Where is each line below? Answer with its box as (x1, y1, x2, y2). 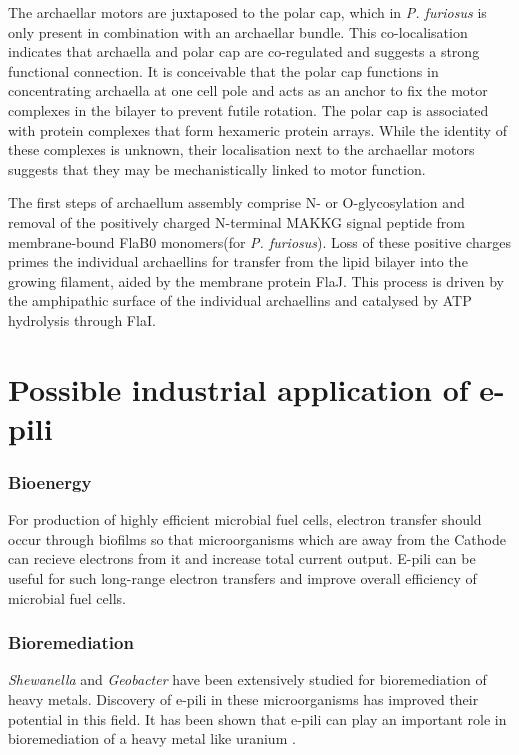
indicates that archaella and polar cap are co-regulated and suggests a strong (8, 41, 480, 62)
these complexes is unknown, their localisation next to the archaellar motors (8, 139, 475, 160)
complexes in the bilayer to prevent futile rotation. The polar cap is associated (8, 99, 489, 120)
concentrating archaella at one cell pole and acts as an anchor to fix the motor (8, 80, 488, 101)
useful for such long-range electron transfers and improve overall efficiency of (8, 568, 477, 589)
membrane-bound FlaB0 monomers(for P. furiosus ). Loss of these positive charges (8, 231, 511, 252)
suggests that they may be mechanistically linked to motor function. (8, 158, 426, 179)
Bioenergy (8, 469, 92, 494)
